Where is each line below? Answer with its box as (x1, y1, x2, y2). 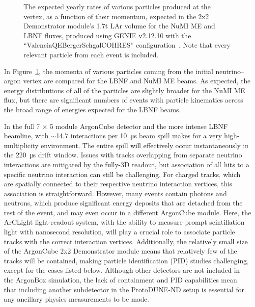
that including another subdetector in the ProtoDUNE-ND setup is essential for (4, 284, 245, 294)
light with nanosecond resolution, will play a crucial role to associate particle (4, 227, 235, 237)
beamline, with (4, 130, 49, 141)
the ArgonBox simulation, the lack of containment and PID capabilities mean (4, 275, 237, 285)
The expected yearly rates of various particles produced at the (24, 1, 211, 11)
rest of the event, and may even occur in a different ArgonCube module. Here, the (4, 207, 252, 217)
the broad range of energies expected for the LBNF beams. (4, 104, 181, 114)
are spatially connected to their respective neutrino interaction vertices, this (4, 179, 232, 189)
